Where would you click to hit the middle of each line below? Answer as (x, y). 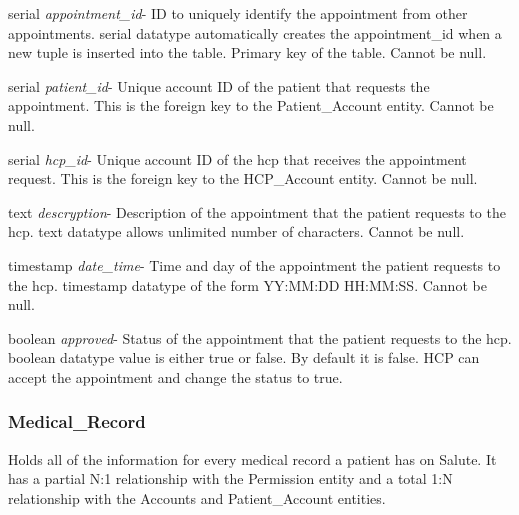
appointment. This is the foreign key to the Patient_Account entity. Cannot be (251, 105)
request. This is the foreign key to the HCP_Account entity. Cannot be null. (243, 178)
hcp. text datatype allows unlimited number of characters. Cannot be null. (236, 231)
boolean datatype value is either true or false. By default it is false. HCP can (244, 357)
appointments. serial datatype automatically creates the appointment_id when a (255, 32)
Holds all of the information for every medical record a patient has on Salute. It (252, 458)
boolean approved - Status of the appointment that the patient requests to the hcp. (260, 337)
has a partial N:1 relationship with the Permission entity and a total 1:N (230, 478)
